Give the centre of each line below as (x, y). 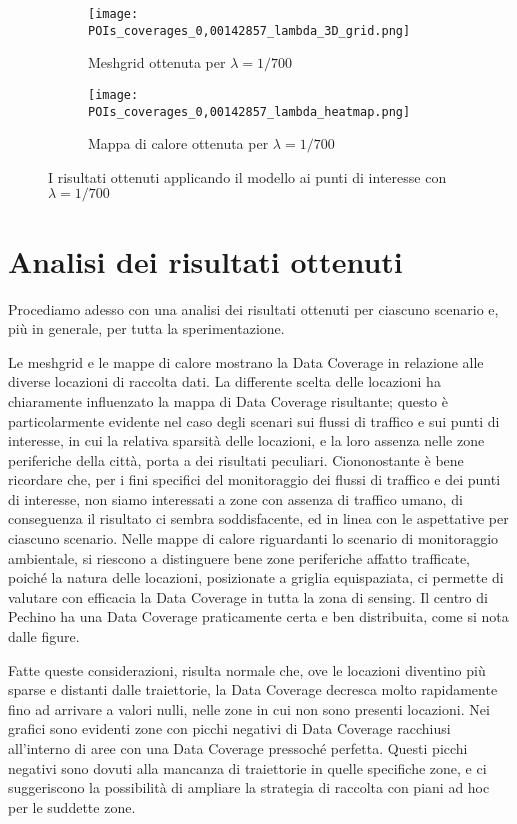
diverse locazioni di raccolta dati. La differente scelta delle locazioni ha (224, 381)
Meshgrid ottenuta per (157, 62)
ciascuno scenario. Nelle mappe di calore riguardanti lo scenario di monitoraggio (253, 538)
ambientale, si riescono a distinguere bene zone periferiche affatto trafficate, (239, 557)
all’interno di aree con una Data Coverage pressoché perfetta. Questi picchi (238, 748)
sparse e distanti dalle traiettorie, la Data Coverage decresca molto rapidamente (253, 689)
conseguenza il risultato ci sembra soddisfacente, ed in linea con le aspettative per (258, 518)
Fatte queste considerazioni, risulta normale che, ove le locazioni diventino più (247, 669)
